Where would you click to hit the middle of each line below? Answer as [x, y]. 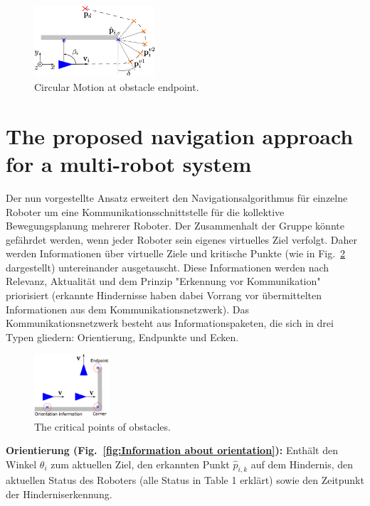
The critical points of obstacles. [102, 426]
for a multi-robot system [129, 163]
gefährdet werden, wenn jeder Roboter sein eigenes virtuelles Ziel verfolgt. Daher [181, 239]
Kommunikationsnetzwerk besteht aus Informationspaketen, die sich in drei [170, 323]
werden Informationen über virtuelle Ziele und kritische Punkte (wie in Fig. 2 [176, 253]
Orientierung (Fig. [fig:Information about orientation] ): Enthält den [172, 450]
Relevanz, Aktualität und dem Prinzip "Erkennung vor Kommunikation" [163, 281]
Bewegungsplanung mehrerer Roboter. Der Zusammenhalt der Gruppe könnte [175, 226]
